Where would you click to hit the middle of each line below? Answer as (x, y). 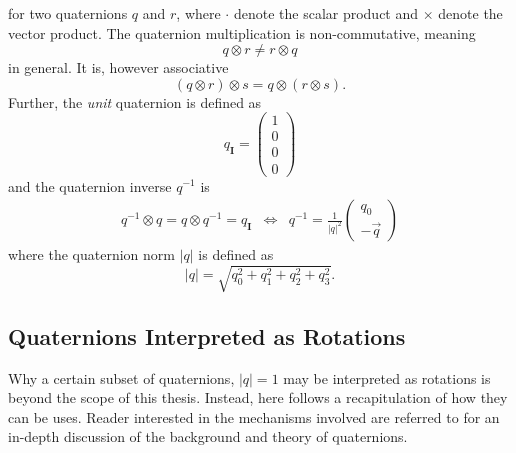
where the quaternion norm (91, 254)
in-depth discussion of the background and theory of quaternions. (208, 436)
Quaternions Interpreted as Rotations (207, 335)
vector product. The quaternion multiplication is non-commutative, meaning (242, 32)
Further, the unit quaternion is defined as (135, 101)
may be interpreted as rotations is (387, 377)
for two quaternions (68, 13)
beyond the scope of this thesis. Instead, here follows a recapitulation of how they (258, 397)
